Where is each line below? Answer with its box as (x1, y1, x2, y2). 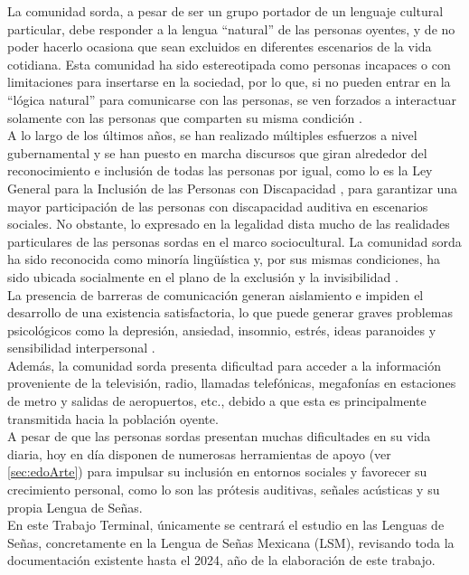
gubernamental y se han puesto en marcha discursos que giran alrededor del (7, 143, 427, 162)
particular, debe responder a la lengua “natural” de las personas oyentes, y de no (7, 19, 455, 38)
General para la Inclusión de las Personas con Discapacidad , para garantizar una (7, 178, 458, 197)
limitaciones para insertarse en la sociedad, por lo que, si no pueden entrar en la (7, 72, 451, 91)
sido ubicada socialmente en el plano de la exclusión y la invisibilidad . (7, 267, 399, 286)
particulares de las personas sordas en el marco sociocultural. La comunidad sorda (7, 231, 462, 250)
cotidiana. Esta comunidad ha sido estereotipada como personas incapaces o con (7, 54, 451, 73)
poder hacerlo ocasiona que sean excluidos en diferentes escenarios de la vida (7, 37, 432, 56)
